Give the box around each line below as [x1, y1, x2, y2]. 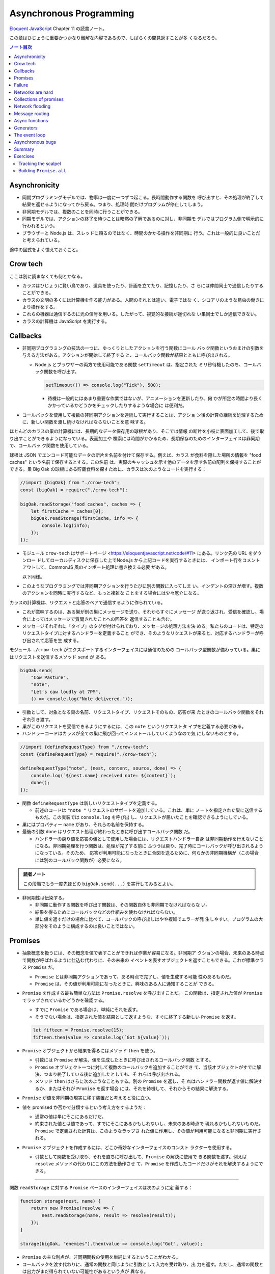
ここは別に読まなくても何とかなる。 [9, 273, 85, 279]
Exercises [14, 153, 35, 160]
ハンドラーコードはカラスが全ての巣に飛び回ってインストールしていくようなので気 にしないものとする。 [22, 730, 241, 736]
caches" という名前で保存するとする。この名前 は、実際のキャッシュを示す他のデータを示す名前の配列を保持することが [9, 459, 261, 465]
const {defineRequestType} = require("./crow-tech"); [20, 751, 157, 757]
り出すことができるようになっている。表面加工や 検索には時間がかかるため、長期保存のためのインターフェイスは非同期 [9, 435, 260, 441]
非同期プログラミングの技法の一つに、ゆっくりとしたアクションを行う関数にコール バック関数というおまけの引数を [22, 344, 264, 351]
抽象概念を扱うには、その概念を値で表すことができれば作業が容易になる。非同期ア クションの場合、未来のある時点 [22, 950, 264, 956]
